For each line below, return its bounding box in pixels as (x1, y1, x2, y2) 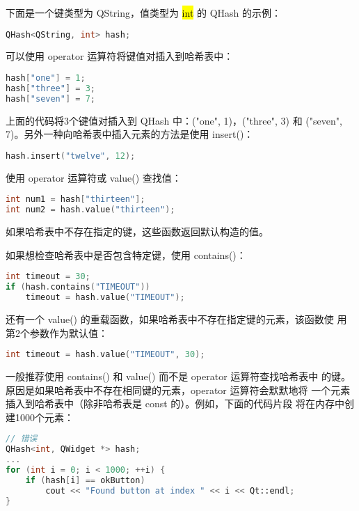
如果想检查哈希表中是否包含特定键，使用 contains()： (6, 247, 246, 262)
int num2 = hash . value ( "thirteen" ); (6, 205, 175, 215)
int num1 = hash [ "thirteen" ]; (6, 194, 145, 205)
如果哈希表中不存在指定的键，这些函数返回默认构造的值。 (6, 224, 269, 239)
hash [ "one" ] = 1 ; (6, 73, 86, 84)
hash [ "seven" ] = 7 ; (6, 93, 95, 104)
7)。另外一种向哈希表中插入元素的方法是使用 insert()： (6, 127, 254, 141)
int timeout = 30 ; (6, 272, 90, 282)
